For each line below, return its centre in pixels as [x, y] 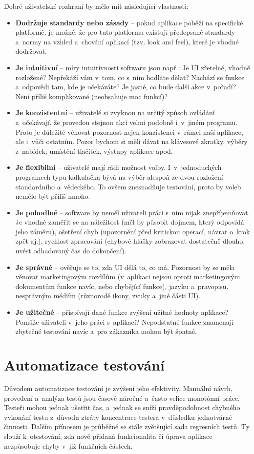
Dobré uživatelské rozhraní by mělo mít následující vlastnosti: [96, 6]
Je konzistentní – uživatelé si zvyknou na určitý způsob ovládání [115, 113]
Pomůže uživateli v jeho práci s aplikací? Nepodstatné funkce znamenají [125, 321]
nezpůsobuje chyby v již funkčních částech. [68, 445]
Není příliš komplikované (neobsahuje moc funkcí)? [92, 96]
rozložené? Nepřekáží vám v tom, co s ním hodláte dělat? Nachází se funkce [130, 77]
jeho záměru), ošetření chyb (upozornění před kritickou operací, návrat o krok [133, 231]
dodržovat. [31, 51]
